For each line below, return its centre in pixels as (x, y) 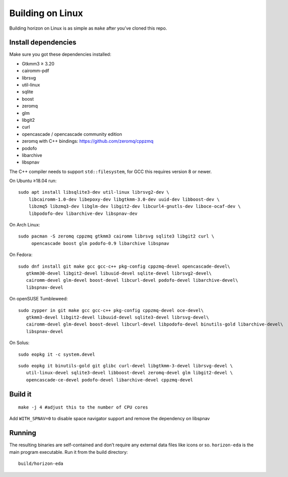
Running (23, 433)
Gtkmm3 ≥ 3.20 (38, 63)
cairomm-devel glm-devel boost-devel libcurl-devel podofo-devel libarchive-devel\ (132, 280)
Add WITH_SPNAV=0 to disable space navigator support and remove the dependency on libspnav (110, 419)
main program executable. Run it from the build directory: (69, 452)
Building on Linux (46, 13)
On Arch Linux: (25, 225)
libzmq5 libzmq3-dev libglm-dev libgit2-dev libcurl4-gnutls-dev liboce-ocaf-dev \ (135, 207)
